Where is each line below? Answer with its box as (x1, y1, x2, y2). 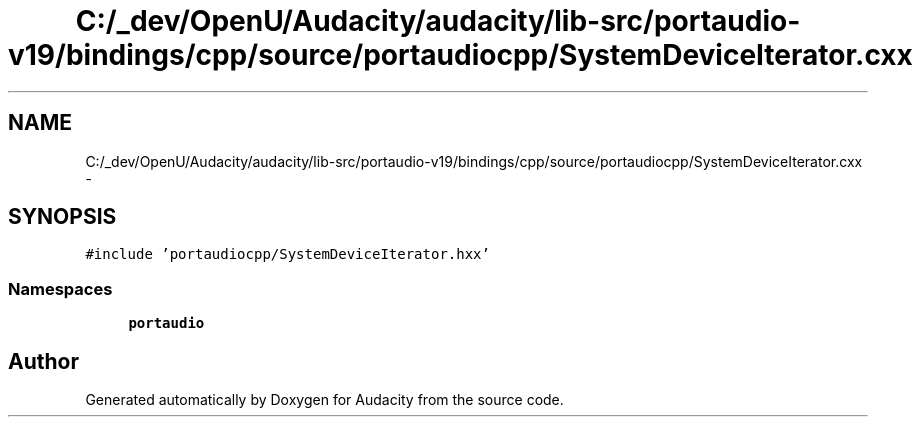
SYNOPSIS (8, 204, 117, 230)
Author (8, 348, 79, 374)
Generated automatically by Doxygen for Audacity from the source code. (85, 391, 564, 409)
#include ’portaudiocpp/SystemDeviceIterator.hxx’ (85, 246, 490, 263)
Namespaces (8, 278, 113, 299)
